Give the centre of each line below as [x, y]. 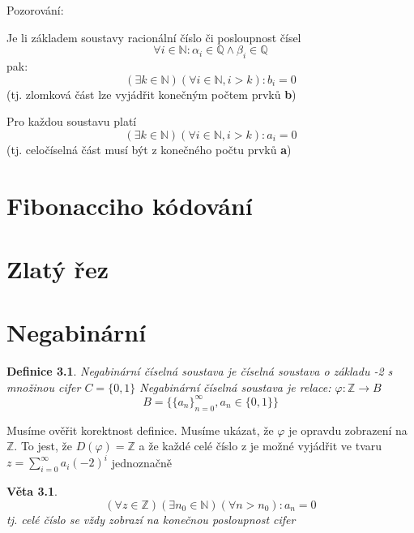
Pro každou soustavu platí [72, 121]
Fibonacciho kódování [130, 205]
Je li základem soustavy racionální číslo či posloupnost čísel [154, 37]
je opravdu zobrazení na [348, 430]
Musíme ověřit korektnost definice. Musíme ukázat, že [140, 430]
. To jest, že [43, 446]
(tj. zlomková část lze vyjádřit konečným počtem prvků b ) [152, 94]
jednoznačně [141, 462]
